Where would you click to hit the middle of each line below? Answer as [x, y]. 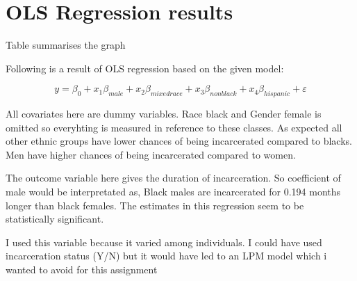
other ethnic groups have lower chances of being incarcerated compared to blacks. [179, 141]
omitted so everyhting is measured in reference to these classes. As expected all [174, 127]
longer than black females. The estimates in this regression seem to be [155, 205]
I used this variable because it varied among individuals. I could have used [164, 242]
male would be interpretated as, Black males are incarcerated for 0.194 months [173, 192]
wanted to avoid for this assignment [82, 270]
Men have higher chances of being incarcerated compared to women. [151, 154]
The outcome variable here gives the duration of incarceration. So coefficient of [173, 178]
